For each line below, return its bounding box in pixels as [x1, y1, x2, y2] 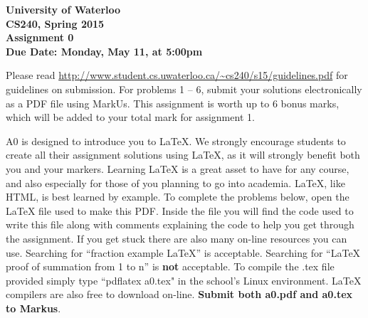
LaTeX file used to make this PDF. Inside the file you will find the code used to [6, 203, 354, 218]
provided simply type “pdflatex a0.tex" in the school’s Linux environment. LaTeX [6, 272, 362, 287]
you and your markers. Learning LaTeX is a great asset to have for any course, [6, 161, 349, 176]
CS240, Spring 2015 [6, 16, 105, 31]
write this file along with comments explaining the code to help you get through [6, 217, 354, 232]
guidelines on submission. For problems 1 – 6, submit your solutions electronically [6, 81, 362, 96]
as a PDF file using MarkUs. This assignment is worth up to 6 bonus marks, [6, 95, 340, 110]
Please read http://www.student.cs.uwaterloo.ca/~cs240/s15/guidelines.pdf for [6, 68, 348, 83]
